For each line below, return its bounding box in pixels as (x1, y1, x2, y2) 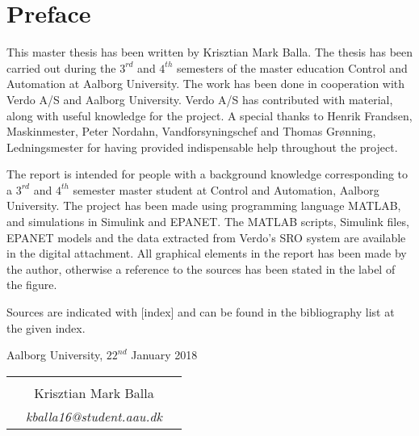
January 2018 (131, 346, 198, 363)
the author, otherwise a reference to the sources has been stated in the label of (6, 260, 396, 277)
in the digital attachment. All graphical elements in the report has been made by (6, 245, 407, 262)
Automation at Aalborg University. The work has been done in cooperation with (6, 75, 405, 92)
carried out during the (6, 59, 116, 76)
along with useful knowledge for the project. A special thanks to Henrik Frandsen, (6, 107, 413, 124)
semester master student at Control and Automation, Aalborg (73, 181, 379, 198)
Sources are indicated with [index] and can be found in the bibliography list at (6, 304, 395, 321)
